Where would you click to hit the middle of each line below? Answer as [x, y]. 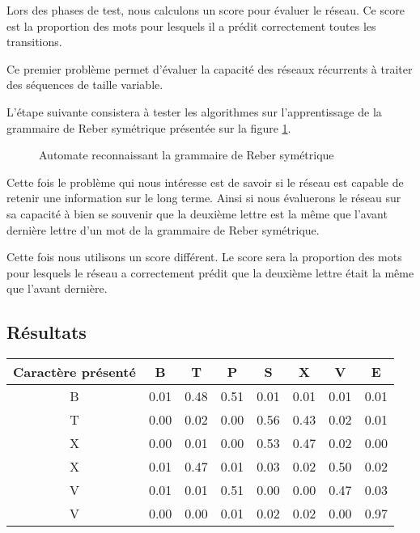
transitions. [34, 42]
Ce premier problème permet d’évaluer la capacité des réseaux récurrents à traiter [210, 68]
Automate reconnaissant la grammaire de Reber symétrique [187, 155]
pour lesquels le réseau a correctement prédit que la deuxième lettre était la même [210, 272]
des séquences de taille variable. [85, 85]
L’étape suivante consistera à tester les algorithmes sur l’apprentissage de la [194, 111]
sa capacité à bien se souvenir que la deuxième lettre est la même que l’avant [197, 213]
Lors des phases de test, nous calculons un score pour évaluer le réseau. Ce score [206, 10]
